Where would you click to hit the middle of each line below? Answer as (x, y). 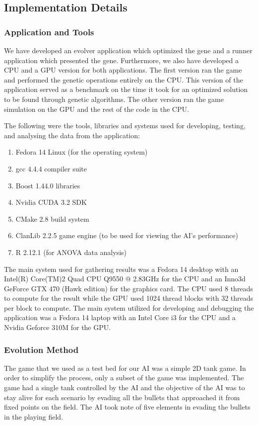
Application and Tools (49, 32)
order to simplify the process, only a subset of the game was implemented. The (124, 378)
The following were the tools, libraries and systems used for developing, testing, (125, 126)
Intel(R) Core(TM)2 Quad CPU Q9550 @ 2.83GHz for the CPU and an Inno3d (125, 279)
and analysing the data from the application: (72, 135)
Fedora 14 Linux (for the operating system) (82, 152)
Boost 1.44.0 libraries (48, 185)
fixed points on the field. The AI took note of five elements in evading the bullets (127, 407)
